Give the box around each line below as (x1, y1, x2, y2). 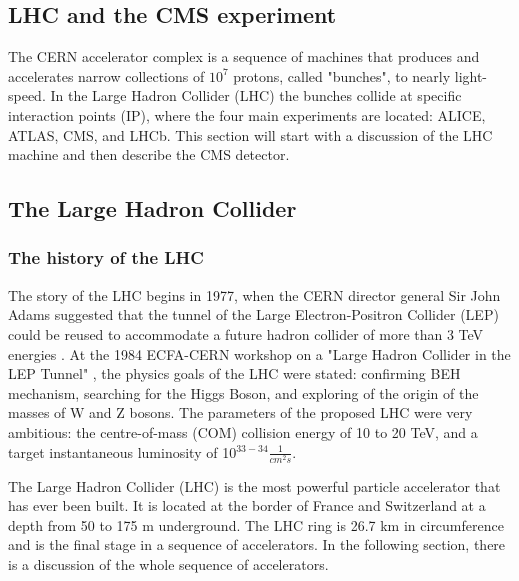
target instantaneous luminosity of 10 (8, 441, 237, 462)
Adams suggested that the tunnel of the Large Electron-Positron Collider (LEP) (8, 304, 499, 325)
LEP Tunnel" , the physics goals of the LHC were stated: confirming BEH (8, 363, 461, 384)
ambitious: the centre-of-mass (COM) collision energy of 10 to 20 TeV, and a (8, 421, 478, 442)
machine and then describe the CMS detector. (8, 144, 290, 165)
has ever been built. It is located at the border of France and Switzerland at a (8, 495, 486, 516)
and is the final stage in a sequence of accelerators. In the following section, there (8, 534, 506, 555)
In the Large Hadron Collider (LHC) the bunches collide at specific (50, 85, 462, 106)
